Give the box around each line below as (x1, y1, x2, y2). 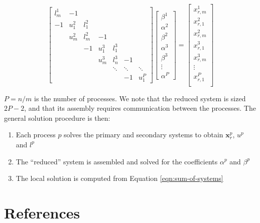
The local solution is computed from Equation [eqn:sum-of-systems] (16, 173, 223, 183)
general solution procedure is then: (4, 112, 110, 123)
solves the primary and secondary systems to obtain (64, 129, 223, 140)
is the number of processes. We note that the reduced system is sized (34, 93, 246, 103)
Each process (16, 129, 56, 140)
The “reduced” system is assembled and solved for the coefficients (16, 156, 218, 166)
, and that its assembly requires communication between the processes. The (24, 103, 256, 113)
